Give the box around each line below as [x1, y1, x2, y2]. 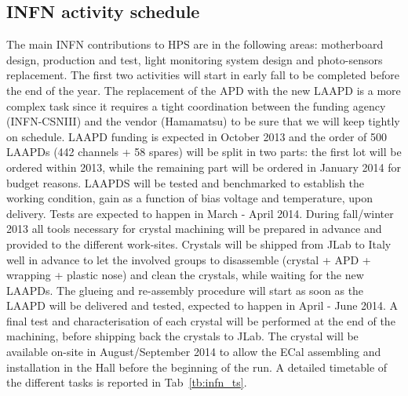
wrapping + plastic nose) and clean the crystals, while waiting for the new [6, 267, 364, 283]
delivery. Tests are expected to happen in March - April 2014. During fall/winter [6, 205, 394, 221]
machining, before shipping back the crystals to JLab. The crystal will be [6, 328, 359, 344]
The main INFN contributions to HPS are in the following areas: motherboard [6, 36, 384, 53]
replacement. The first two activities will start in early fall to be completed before [6, 67, 399, 83]
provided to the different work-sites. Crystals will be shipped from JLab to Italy [6, 235, 392, 252]
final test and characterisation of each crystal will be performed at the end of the [6, 312, 395, 329]
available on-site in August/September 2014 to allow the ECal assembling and [6, 343, 381, 360]
